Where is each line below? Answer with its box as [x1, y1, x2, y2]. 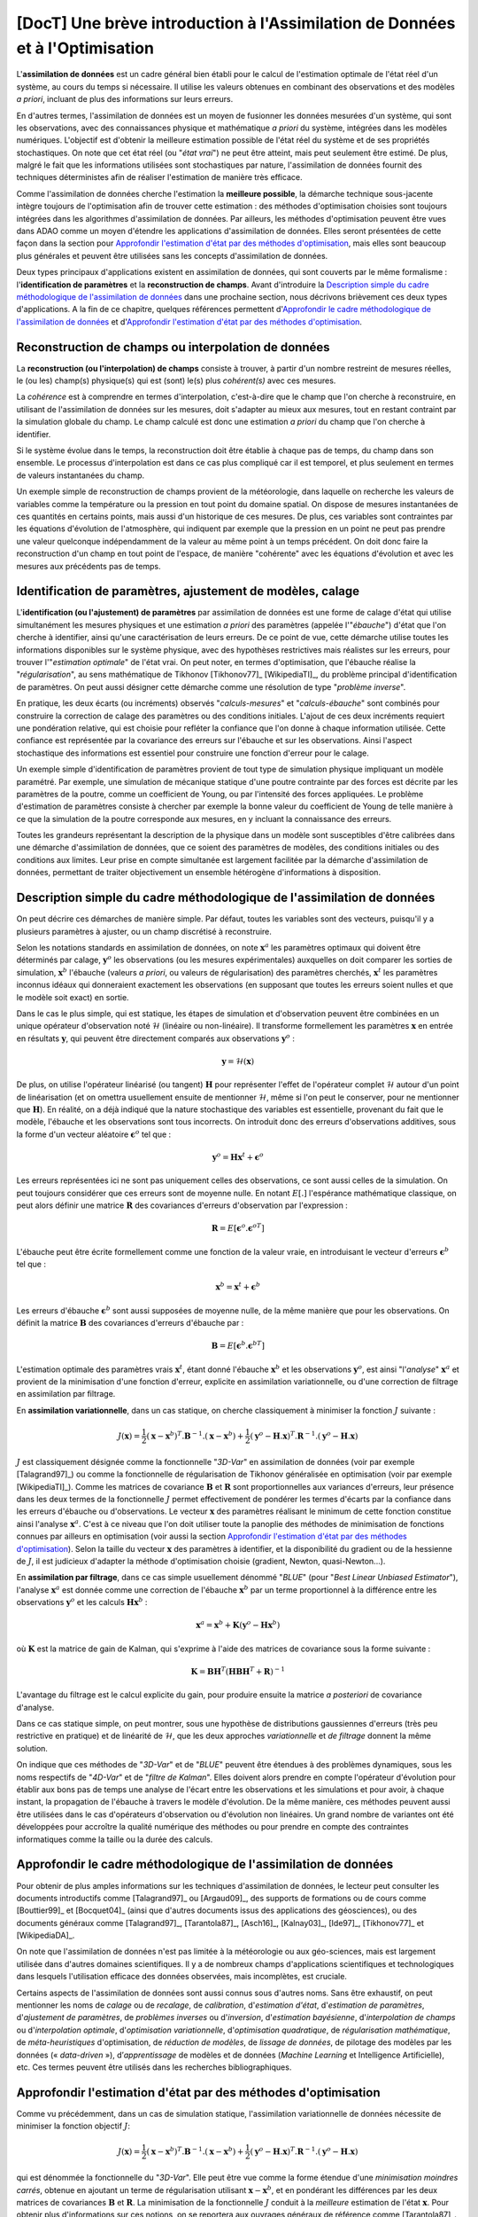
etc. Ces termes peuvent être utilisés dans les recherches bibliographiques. [16, 2062, 292, 2072]
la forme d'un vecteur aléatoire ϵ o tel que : [16, 1128, 172, 1140]
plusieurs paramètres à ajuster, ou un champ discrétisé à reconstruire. [16, 926, 272, 936]
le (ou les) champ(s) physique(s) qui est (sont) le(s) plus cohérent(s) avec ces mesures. [16, 375, 336, 386]
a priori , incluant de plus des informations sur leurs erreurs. [16, 94, 234, 105]
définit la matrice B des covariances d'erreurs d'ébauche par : [16, 1318, 244, 1328]
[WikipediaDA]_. [16, 1930, 75, 1941]
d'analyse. [16, 1702, 55, 1712]
